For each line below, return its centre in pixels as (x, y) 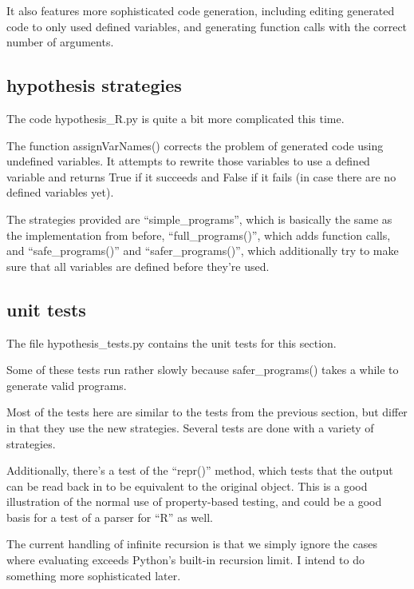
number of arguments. (60, 42)
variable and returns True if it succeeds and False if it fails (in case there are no (201, 176)
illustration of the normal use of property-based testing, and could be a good (194, 501)
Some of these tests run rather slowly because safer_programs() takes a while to (203, 370)
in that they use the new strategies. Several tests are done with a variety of (190, 427)
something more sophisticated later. (94, 575)
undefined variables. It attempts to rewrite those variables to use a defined (188, 161)
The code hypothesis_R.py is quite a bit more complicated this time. (175, 118)
